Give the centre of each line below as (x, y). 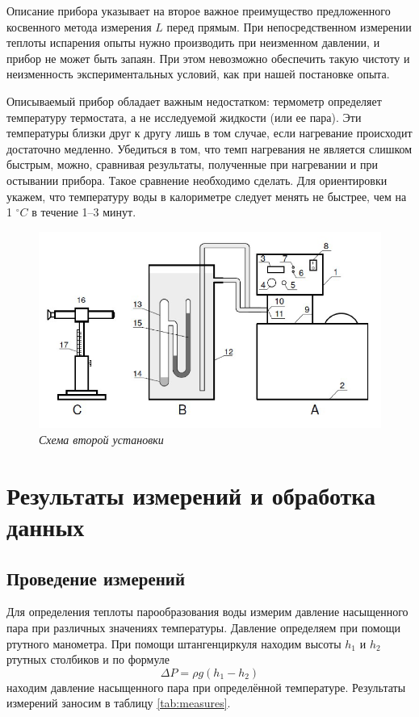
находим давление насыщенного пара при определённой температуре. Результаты (206, 687)
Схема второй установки (101, 439)
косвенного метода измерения (79, 26)
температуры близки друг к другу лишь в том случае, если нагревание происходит (209, 133)
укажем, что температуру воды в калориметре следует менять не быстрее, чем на (207, 196)
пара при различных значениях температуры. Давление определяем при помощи (203, 627)
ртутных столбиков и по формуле (88, 659)
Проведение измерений (96, 578)
